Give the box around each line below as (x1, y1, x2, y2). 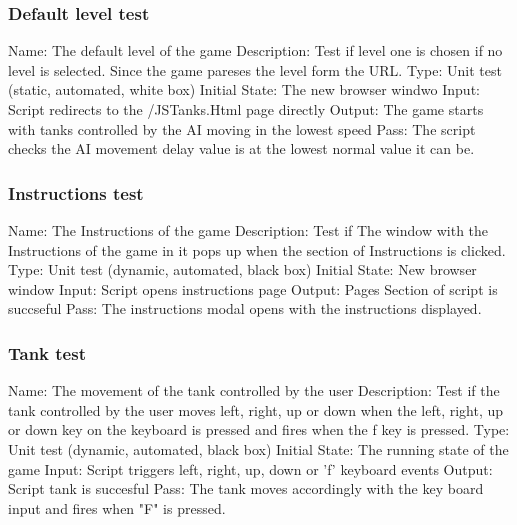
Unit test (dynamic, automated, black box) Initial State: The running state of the (8, 438, 509, 459)
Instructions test (8, 180, 144, 205)
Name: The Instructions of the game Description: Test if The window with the (8, 220, 489, 240)
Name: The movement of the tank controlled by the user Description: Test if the (8, 380, 500, 401)
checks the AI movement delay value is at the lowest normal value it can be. (8, 138, 475, 159)
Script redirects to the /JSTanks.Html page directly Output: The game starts (8, 99, 484, 119)
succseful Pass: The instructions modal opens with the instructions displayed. (8, 298, 482, 319)
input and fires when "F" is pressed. (8, 497, 226, 518)
